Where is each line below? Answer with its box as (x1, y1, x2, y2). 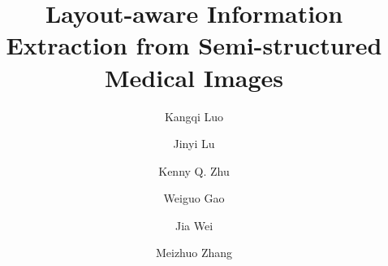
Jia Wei (175, 216, 213, 233)
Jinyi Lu (173, 135, 215, 152)
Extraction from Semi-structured (6, 28, 382, 62)
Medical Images (104, 60, 284, 94)
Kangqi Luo (164, 107, 224, 124)
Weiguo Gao (163, 190, 225, 207)
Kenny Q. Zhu (158, 162, 230, 179)
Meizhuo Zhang (155, 244, 233, 261)
